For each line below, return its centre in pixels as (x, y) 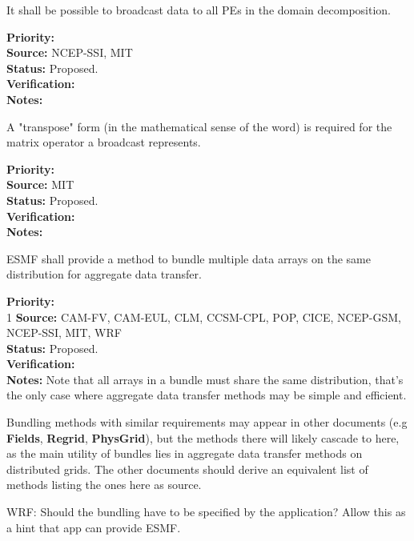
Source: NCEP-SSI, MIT (70, 52)
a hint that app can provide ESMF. (94, 527)
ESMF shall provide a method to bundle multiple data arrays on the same (189, 258)
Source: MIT (40, 184)
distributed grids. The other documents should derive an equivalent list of (187, 469)
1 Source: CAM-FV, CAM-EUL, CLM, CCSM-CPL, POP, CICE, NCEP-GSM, (204, 317)
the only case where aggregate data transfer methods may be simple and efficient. (207, 395)
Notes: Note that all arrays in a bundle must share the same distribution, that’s (205, 379)
